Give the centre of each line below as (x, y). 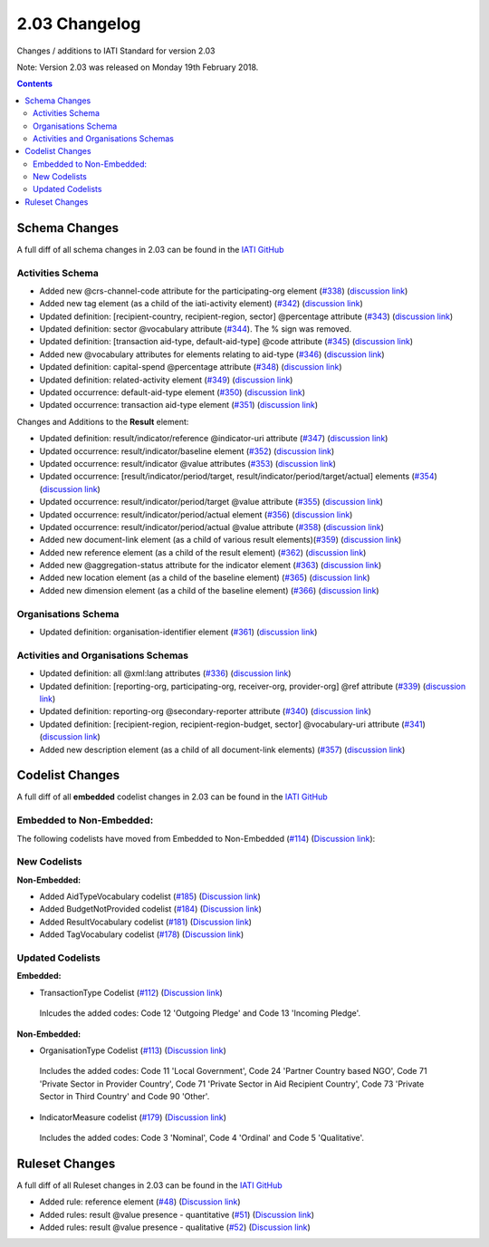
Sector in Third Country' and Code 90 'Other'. (125, 1097)
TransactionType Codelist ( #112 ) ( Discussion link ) (131, 992)
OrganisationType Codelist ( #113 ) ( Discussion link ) (133, 1050)
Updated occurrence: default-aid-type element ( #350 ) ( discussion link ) (173, 392)
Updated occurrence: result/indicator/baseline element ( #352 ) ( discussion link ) (187, 451)
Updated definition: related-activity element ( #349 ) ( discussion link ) (166, 380)
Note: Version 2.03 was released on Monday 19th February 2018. (138, 67)
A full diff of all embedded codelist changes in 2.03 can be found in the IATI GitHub (172, 797)
